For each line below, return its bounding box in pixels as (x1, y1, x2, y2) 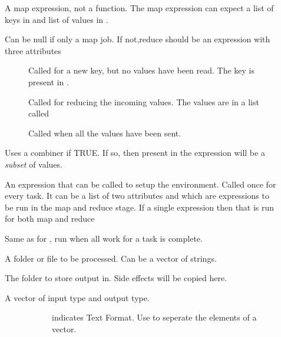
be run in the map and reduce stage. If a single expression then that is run (5, 201, 275, 213)
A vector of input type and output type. (5, 291, 150, 303)
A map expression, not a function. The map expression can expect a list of (5, 2, 274, 14)
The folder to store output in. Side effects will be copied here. (5, 272, 227, 284)
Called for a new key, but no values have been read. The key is (28, 64, 255, 76)
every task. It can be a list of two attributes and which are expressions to (5, 189, 269, 202)
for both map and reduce (5, 212, 95, 225)
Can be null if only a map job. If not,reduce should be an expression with (5, 33, 270, 45)
